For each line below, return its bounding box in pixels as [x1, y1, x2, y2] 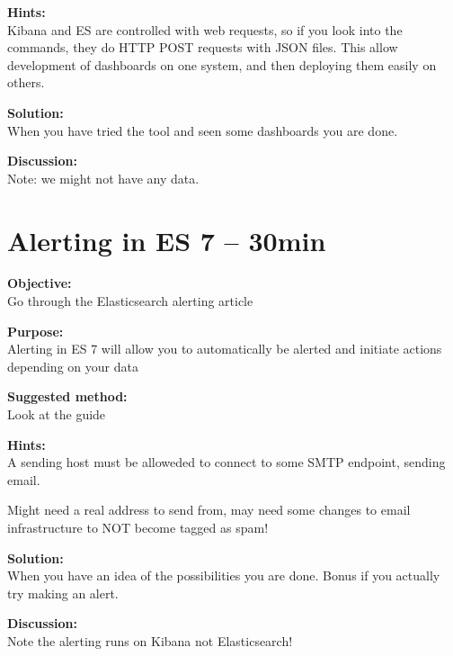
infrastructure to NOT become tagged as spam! [7, 518, 269, 536]
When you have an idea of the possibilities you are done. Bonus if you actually [7, 566, 440, 585]
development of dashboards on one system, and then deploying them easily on [7, 55, 437, 74]
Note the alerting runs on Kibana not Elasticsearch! [7, 631, 293, 650]
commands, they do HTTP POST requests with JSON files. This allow [7, 38, 398, 57]
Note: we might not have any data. [7, 168, 200, 187]
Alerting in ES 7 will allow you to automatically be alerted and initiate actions [7, 339, 442, 358]
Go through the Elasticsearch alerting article [7, 292, 253, 310]
